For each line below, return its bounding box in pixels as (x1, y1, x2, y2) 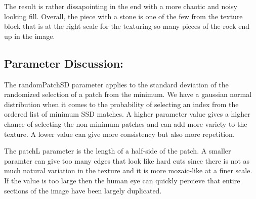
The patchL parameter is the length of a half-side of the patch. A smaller (4, 145, 231, 156)
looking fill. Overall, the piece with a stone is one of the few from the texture (4, 11, 243, 21)
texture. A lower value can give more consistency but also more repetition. (4, 128, 235, 139)
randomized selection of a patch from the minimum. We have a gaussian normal (4, 89, 252, 99)
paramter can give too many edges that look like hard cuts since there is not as (4, 155, 250, 166)
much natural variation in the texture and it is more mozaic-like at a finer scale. (4, 165, 252, 176)
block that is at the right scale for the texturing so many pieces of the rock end (4, 21, 249, 31)
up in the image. (4, 30, 55, 41)
